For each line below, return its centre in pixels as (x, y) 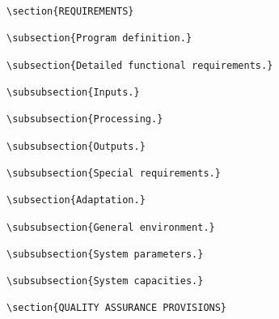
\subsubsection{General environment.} (111, 227)
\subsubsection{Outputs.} (76, 146)
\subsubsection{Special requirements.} (114, 173)
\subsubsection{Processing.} (85, 119)
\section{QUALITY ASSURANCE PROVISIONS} (117, 308)
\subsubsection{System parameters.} (105, 254)
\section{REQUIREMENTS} (70, 11)
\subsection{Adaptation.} (76, 200)
